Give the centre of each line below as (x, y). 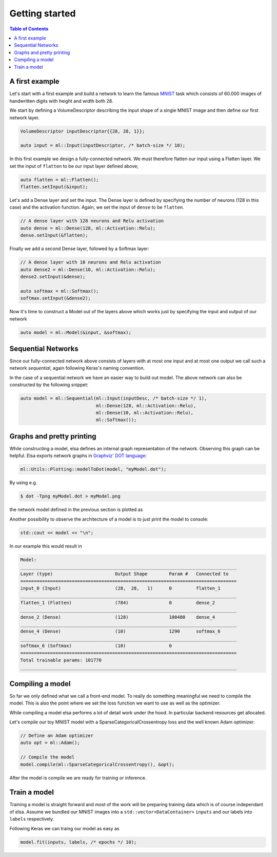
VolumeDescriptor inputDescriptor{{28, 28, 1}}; (83, 131)
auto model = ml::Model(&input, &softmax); (76, 332)
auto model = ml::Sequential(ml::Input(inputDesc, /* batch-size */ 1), (114, 398)
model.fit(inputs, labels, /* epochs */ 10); (78, 842)
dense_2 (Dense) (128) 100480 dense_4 (118, 617)
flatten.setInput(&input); (54, 187)
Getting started (43, 13)
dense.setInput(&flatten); (54, 235)
